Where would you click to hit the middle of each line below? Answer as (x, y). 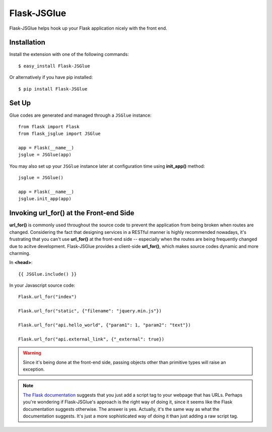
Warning (32, 353)
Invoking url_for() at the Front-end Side (72, 213)
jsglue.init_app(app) (45, 199)
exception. (34, 369)
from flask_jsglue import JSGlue (59, 134)
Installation (27, 42)
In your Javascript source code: (42, 285)
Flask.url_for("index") (48, 297)
